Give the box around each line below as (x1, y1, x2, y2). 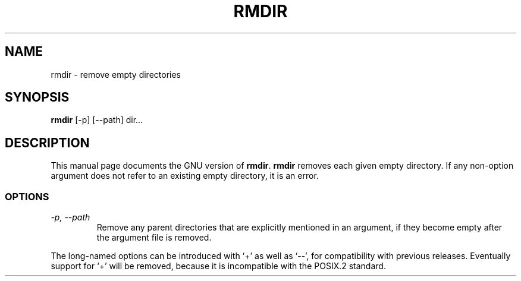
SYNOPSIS (5, 90, 70, 105)
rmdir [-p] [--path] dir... (51, 115, 143, 125)
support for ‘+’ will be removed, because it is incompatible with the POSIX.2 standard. (51, 261, 386, 271)
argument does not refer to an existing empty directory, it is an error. (51, 171, 319, 181)
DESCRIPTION (5, 135, 90, 150)
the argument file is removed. (96, 232, 212, 243)
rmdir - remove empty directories (51, 69, 181, 80)
